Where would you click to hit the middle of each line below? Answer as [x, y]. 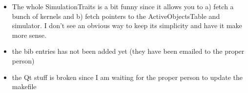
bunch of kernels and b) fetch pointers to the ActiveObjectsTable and [116, 16]
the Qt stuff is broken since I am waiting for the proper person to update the [127, 77]
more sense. [29, 35]
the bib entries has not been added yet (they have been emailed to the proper [128, 51]
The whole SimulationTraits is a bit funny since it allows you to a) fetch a [123, 6]
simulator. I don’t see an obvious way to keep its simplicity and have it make [127, 25]
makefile [24, 86]
